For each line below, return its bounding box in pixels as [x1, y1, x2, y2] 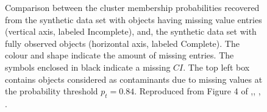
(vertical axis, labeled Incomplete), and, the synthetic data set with [5, 25, 257, 38]
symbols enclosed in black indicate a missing [5, 60, 171, 73]
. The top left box [183, 60, 250, 73]
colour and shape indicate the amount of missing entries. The [5, 49, 234, 61]
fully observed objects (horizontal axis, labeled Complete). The [5, 37, 240, 49]
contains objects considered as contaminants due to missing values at [5, 72, 263, 85]
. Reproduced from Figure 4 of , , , [134, 85, 261, 97]
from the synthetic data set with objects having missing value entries [5, 13, 262, 26]
